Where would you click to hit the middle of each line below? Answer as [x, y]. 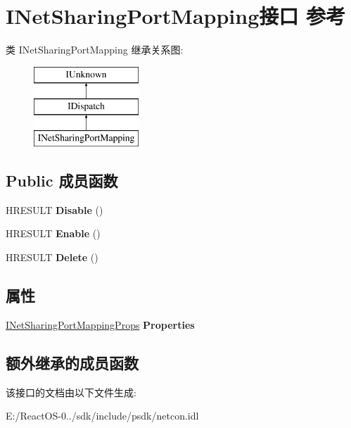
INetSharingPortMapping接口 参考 [175, 16]
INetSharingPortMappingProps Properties [100, 324]
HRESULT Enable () [53, 233]
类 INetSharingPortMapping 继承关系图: [95, 50]
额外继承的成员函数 [72, 362]
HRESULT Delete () [52, 257]
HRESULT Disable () [55, 209]
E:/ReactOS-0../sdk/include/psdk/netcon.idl [102, 416]
